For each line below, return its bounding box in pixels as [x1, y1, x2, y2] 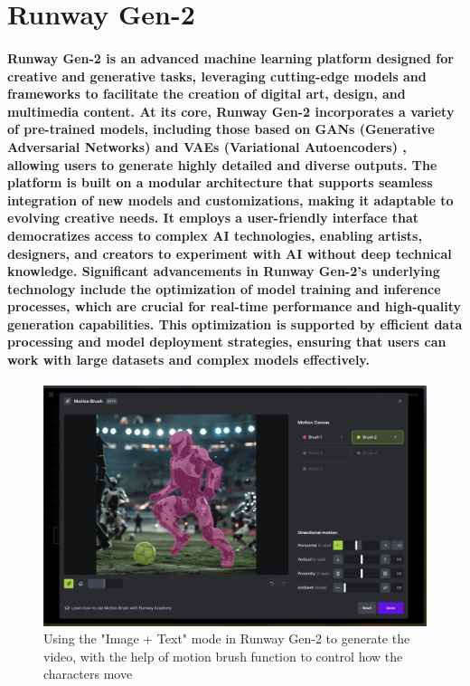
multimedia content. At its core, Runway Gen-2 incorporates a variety [7, 101, 455, 120]
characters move [43, 664, 133, 683]
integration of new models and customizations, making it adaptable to [7, 190, 454, 209]
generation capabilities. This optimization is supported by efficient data [7, 314, 463, 333]
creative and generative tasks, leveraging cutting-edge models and [7, 66, 427, 85]
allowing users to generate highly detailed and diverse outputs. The [7, 155, 437, 174]
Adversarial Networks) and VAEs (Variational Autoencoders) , [7, 137, 407, 156]
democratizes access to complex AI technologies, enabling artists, [7, 225, 422, 244]
